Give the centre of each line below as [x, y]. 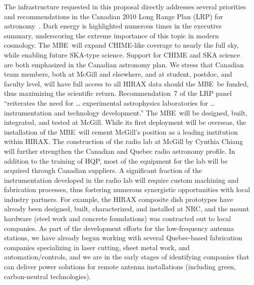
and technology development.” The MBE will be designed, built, [151, 112]
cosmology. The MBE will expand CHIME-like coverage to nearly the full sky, [122, 45]
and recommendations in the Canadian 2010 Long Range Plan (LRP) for [114, 16]
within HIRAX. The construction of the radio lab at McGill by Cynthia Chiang [124, 141]
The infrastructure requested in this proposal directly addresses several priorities [125, 6]
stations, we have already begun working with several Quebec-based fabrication [123, 238]
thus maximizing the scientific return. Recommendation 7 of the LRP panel [118, 93]
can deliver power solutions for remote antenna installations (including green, [120, 267]
